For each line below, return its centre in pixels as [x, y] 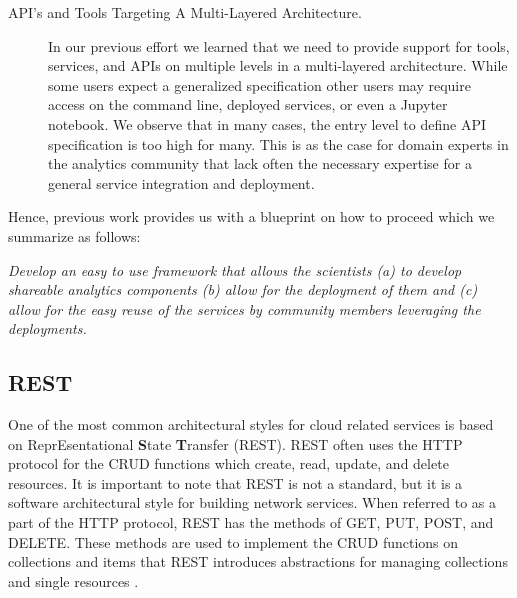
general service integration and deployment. [181, 182]
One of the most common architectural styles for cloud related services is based [251, 424]
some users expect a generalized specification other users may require [259, 84]
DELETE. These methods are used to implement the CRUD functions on [233, 541]
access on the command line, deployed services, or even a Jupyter [248, 104]
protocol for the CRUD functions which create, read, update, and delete [228, 463]
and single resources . [73, 580]
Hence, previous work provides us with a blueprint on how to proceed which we [251, 216]
